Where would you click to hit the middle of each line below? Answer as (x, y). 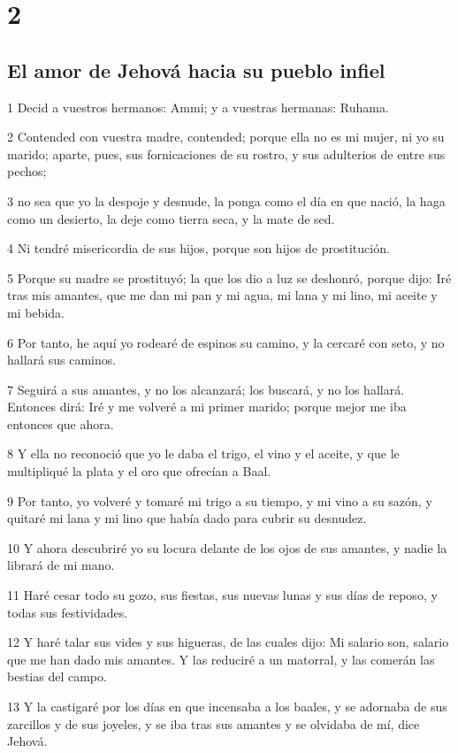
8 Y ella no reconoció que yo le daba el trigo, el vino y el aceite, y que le (203, 453)
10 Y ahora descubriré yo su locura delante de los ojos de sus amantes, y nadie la (227, 547)
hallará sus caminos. (62, 360)
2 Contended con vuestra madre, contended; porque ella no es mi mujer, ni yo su (226, 137)
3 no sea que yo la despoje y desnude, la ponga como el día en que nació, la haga (226, 200)
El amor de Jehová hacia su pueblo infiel (196, 69)
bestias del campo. (57, 676)
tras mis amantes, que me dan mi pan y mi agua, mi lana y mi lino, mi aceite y (222, 295)
